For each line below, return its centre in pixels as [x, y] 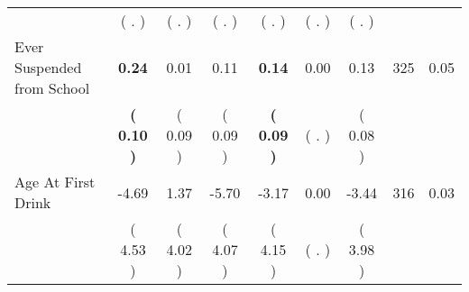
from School [52, 88]
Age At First [55, 182]
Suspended [48, 67]
